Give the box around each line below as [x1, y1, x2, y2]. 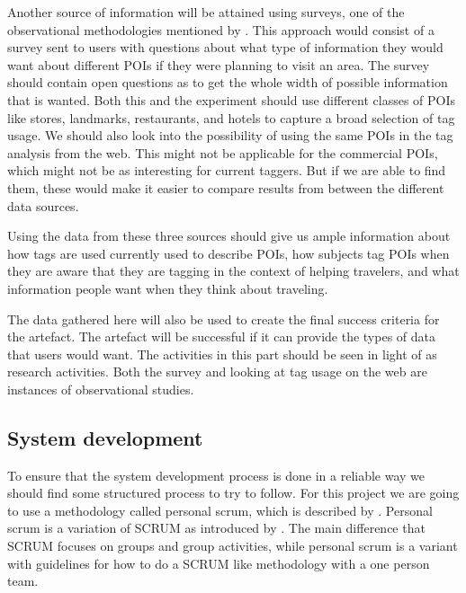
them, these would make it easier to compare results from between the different [7, 178, 444, 197]
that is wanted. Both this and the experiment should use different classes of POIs [7, 90, 456, 109]
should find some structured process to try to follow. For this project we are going [7, 483, 460, 502]
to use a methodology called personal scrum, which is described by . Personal [7, 500, 433, 519]
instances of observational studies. [7, 379, 194, 398]
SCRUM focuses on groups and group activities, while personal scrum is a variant [7, 536, 458, 555]
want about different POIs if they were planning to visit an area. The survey [7, 55, 430, 74]
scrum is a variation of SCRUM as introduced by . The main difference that [7, 518, 426, 537]
